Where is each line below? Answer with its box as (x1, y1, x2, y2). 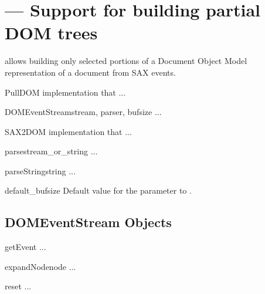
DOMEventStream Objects (5, 213, 172, 231)
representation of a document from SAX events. (5, 66, 176, 78)
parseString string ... (5, 164, 76, 177)
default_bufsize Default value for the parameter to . (5, 184, 192, 197)
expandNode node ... (5, 260, 76, 272)
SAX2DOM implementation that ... (5, 125, 132, 137)
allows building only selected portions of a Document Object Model (5, 55, 247, 67)
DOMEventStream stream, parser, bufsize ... (5, 106, 162, 118)
